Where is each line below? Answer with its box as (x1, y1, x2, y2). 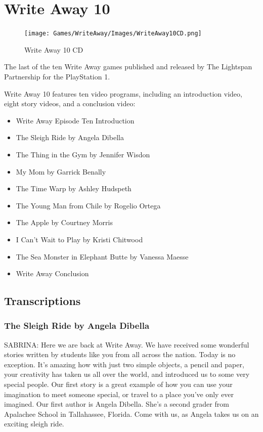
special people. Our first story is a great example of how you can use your (4, 379, 233, 390)
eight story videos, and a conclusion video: (4, 98, 136, 109)
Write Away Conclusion (16, 268, 89, 279)
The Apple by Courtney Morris (16, 217, 113, 228)
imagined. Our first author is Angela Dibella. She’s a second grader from (4, 399, 229, 409)
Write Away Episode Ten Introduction (16, 115, 135, 125)
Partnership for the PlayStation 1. (4, 71, 110, 81)
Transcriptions (4, 293, 81, 309)
